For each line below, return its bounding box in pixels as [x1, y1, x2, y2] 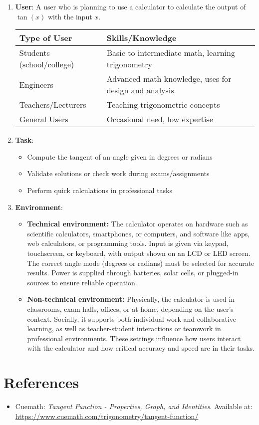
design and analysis [106, 84, 174, 96]
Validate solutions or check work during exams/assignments [27, 168, 210, 179]
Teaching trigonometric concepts [106, 99, 220, 111]
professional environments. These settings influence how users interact [27, 333, 241, 343]
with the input [47, 11, 92, 21]
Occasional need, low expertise [106, 113, 213, 125]
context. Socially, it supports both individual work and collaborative [27, 313, 237, 324]
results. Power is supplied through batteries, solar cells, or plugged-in [27, 267, 239, 278]
